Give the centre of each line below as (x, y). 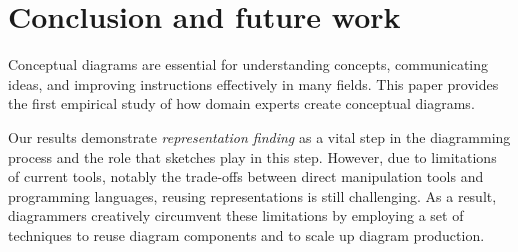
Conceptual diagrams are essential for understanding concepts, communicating (248, 64)
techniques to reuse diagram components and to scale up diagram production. (246, 234)
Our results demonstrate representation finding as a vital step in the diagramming (259, 136)
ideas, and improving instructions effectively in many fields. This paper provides (253, 83)
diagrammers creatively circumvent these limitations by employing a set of (236, 215)
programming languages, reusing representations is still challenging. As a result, (252, 195)
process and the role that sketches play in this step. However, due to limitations (252, 156)
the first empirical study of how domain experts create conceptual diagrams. (241, 103)
